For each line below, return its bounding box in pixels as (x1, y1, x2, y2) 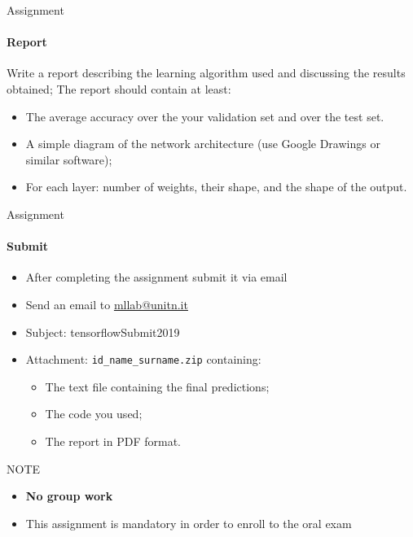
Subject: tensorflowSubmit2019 (25, 323, 180, 340)
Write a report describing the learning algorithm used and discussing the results (7, 64, 406, 81)
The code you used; (45, 405, 143, 422)
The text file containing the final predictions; (45, 378, 270, 395)
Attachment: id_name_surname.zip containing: (25, 351, 261, 368)
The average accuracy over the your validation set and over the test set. (25, 107, 384, 124)
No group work (25, 487, 113, 504)
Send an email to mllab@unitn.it (25, 295, 188, 312)
